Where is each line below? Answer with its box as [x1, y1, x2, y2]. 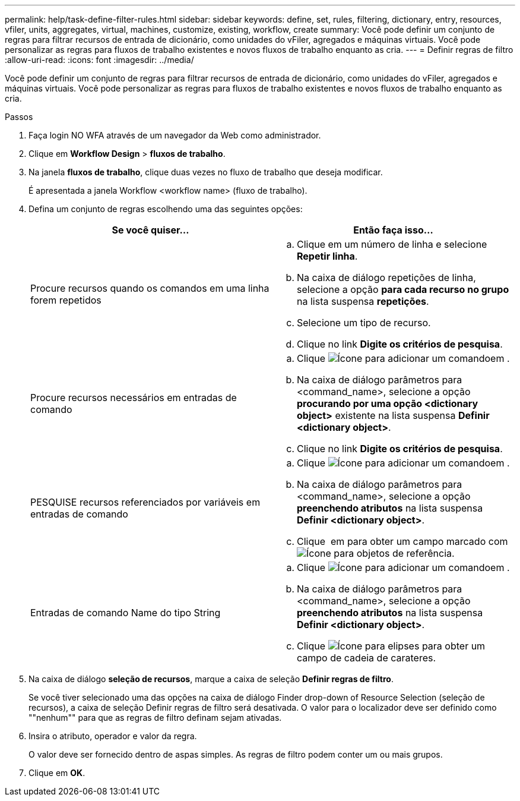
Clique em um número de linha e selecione [297, 238, 487, 250]
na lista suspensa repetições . [297, 295, 429, 307]
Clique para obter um [297, 640, 486, 652]
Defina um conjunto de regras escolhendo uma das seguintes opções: [28, 204, 303, 214]
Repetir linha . [297, 250, 358, 262]
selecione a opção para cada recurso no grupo [297, 283, 509, 295]
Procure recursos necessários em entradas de [30, 392, 237, 403]
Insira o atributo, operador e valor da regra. [28, 731, 197, 741]
